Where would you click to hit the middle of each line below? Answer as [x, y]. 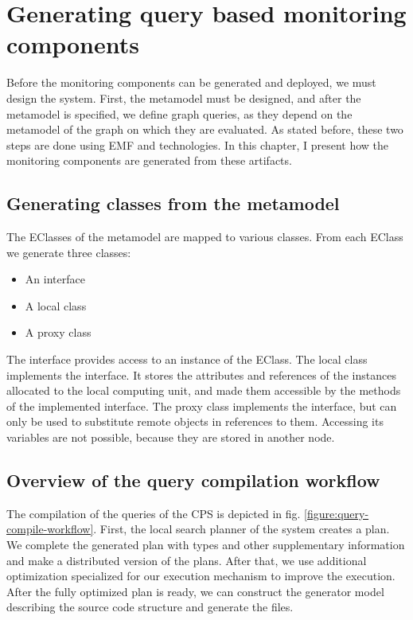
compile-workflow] [50, 529]
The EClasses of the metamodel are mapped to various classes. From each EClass [205, 237]
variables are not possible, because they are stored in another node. [171, 437]
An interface [55, 279]
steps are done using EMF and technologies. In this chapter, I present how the [198, 144]
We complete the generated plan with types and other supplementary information [206, 544]
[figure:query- [337, 513]
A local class [56, 305]
